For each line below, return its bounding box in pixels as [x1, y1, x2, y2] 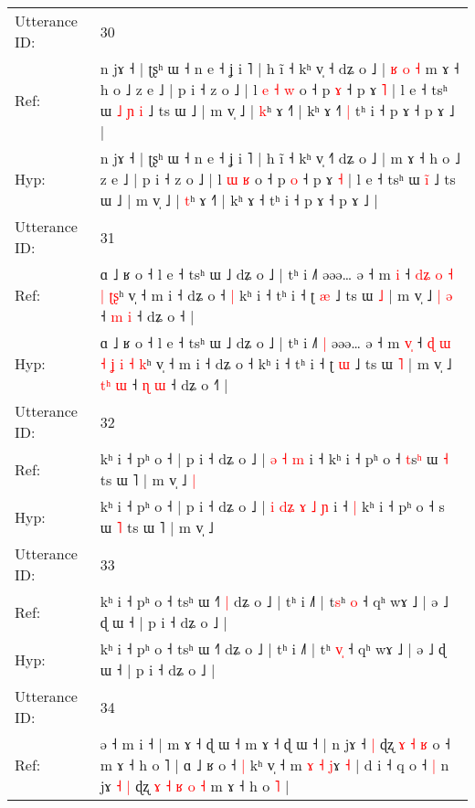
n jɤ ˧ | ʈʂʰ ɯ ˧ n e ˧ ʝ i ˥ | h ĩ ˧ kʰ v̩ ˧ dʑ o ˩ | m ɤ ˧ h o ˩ [100, 147, 460, 168]
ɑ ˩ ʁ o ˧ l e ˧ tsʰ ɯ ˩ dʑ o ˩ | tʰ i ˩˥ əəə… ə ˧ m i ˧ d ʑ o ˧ [100, 263, 454, 284]
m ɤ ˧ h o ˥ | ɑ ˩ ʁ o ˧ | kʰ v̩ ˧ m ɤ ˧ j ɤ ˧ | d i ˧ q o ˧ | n [100, 754, 449, 775]
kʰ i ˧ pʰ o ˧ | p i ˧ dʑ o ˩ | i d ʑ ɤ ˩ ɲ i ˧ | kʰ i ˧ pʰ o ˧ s [100, 495, 445, 516]
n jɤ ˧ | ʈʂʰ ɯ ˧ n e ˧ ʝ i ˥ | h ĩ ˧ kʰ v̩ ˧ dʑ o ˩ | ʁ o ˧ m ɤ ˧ [100, 58, 459, 79]
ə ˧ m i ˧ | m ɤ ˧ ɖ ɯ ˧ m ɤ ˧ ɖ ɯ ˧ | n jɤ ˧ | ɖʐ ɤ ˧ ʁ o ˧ [100, 733, 450, 754]
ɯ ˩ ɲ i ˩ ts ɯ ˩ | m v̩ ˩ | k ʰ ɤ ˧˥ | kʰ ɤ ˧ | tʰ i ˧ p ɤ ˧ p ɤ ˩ [100, 100, 455, 121]
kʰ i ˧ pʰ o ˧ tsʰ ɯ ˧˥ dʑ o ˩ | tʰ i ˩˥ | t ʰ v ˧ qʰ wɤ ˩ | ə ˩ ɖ [100, 638, 447, 659]
